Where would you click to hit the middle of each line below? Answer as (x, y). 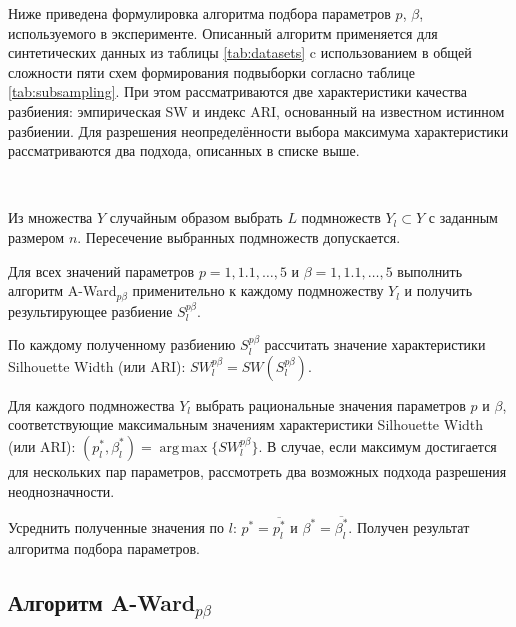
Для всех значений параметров (101, 270)
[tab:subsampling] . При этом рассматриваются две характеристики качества (237, 91)
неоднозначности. (61, 490)
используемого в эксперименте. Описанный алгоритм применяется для (223, 32)
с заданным (463, 217)
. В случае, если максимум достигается (377, 445)
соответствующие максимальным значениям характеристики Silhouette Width (246, 424)
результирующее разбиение (90, 310)
